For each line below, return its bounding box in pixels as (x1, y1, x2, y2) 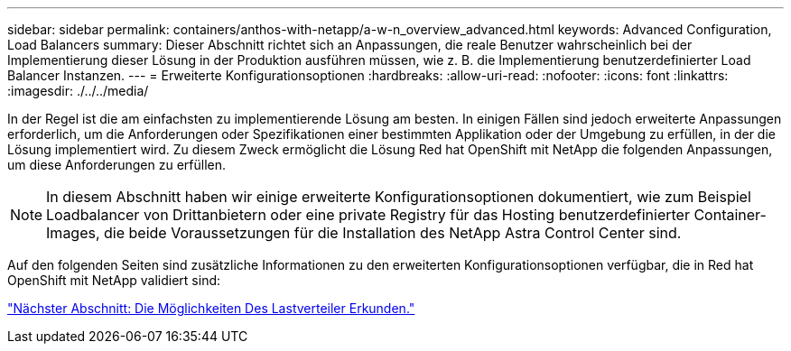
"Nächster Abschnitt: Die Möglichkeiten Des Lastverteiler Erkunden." (7, 300, 415, 316)
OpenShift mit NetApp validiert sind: (7, 272, 221, 288)
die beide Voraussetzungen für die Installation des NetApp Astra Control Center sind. (104, 224, 682, 242)
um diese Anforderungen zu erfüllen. (7, 157, 227, 172)
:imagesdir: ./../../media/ (7, 83, 149, 98)
